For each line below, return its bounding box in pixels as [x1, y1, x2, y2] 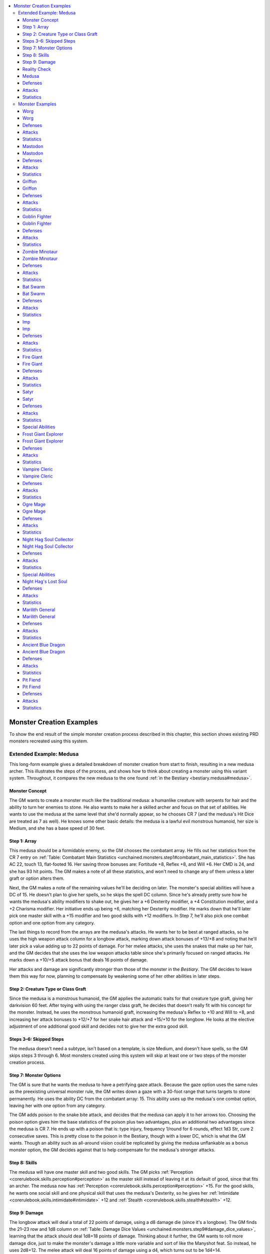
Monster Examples [18, 101, 57, 107]
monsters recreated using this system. [9, 738, 88, 744]
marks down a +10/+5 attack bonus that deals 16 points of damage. [9, 957, 148, 963]
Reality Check [22, 66, 51, 72]
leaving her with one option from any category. [9, 1103, 106, 1109]
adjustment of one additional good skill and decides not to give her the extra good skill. [9, 1023, 188, 1029]
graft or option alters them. [9, 875, 65, 881]
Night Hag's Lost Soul [22, 578, 67, 584]
